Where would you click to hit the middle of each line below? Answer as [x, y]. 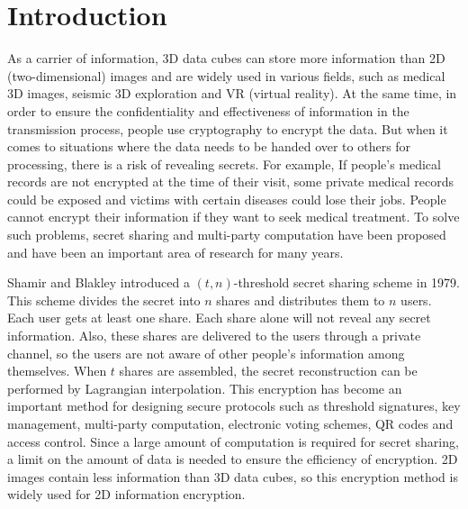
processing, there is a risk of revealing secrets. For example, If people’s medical [224, 164]
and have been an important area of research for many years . [175, 252]
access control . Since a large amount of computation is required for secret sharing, [233, 441]
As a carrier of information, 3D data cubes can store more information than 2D [226, 58]
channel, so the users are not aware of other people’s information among [206, 353]
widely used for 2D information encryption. [126, 494]
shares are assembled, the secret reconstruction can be [268, 371]
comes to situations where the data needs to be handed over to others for [209, 146]
